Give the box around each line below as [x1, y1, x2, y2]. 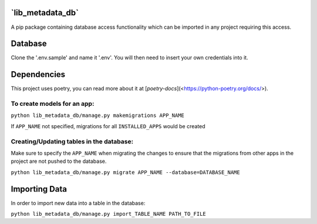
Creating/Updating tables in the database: [11, 137, 134, 145]
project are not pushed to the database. [11, 158, 107, 165]
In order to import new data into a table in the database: [11, 199, 146, 206]
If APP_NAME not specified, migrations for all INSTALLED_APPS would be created [11, 122, 205, 129]
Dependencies [11, 69, 66, 79]
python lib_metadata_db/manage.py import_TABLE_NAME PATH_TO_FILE [11, 210, 207, 218]
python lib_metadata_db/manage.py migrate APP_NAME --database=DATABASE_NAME [11, 169, 240, 176]
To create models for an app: [11, 100, 95, 108]
